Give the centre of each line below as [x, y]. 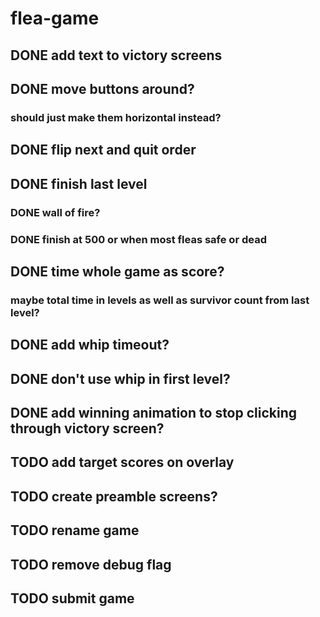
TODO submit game [72, 598]
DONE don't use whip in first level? [120, 378]
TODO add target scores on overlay [122, 462]
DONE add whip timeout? [90, 345]
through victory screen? [87, 428]
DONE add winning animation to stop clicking [154, 413]
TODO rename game [75, 530]
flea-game [55, 18]
